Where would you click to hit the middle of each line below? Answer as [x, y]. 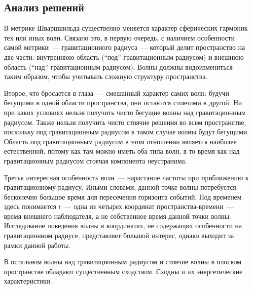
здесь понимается [30, 206]
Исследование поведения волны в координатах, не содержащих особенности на [123, 226]
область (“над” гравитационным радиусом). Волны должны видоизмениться [118, 66]
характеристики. [28, 281]
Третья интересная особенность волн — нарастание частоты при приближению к [126, 177]
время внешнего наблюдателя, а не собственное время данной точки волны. [118, 216]
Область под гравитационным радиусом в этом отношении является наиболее [120, 141]
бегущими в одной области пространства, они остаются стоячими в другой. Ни [123, 103]
